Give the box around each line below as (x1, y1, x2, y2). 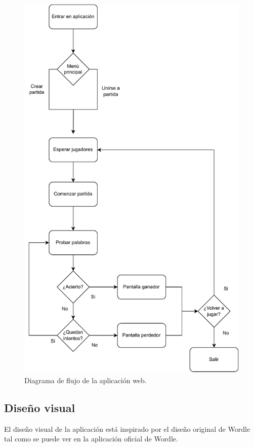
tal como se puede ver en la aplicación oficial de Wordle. (4, 433, 178, 444)
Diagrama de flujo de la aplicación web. (24, 375, 147, 386)
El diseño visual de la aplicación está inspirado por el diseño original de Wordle (4, 423, 250, 434)
